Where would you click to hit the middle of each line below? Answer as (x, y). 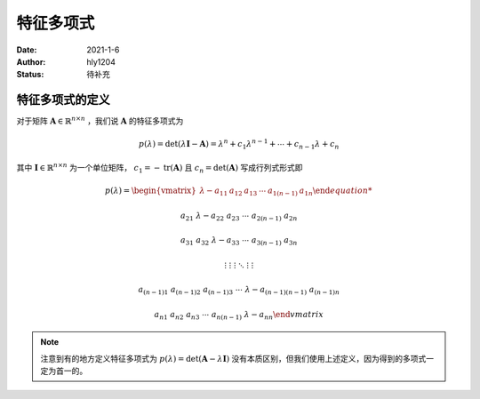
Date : (27, 50)
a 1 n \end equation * (336, 192)
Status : (30, 75)
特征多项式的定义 (63, 100)
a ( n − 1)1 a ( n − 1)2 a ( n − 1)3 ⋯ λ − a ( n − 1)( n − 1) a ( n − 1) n (239, 291)
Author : (31, 61)
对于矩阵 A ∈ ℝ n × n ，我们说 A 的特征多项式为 (100, 120)
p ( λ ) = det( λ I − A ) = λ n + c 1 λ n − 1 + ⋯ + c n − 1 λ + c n (239, 144)
